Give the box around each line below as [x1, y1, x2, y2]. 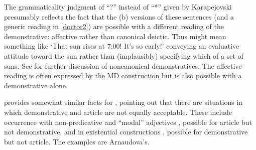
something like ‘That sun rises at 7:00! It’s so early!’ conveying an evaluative [4, 41, 239, 51]
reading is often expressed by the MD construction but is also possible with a [4, 70, 242, 81]
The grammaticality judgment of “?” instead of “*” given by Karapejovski [4, 2, 232, 12]
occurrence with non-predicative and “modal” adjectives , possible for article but [4, 116, 252, 127]
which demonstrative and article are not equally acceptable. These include [4, 106, 232, 117]
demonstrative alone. [4, 80, 68, 90]
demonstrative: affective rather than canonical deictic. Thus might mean [4, 31, 226, 41]
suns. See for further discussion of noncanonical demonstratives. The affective [4, 60, 242, 71]
